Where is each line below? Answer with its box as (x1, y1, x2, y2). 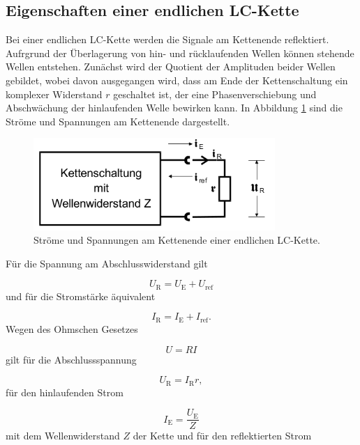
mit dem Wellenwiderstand (6, 428, 120, 443)
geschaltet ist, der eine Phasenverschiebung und (113, 86, 317, 101)
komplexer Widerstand (6, 86, 103, 101)
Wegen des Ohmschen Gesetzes (6, 321, 138, 336)
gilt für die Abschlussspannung (6, 352, 137, 366)
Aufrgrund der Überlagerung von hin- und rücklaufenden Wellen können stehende (6, 45, 354, 60)
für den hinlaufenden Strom (6, 384, 123, 399)
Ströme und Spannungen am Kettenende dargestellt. (6, 114, 230, 128)
